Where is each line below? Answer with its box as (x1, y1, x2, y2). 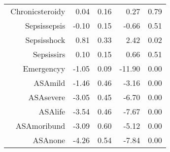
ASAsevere (28, 91, 66, 103)
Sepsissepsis (25, 20, 66, 31)
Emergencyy (23, 63, 66, 74)
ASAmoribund (15, 120, 66, 131)
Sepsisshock (25, 34, 66, 45)
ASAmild (34, 77, 66, 88)
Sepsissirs (33, 48, 66, 60)
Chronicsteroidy (10, 5, 66, 17)
